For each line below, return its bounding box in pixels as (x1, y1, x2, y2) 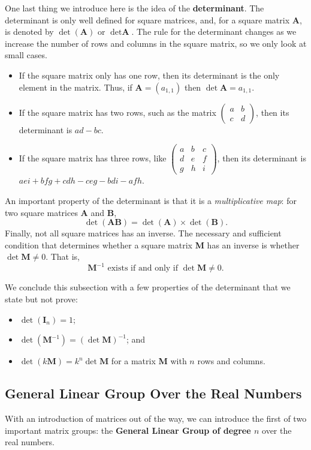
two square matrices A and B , (5, 206, 117, 218)
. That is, (46, 250, 80, 263)
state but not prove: (5, 292, 78, 305)
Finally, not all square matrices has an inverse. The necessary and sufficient (5, 227, 282, 239)
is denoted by (5, 25, 54, 38)
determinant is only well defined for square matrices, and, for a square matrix (5, 13, 290, 26)
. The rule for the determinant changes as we (131, 25, 297, 38)
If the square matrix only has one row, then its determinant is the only (19, 68, 280, 81)
